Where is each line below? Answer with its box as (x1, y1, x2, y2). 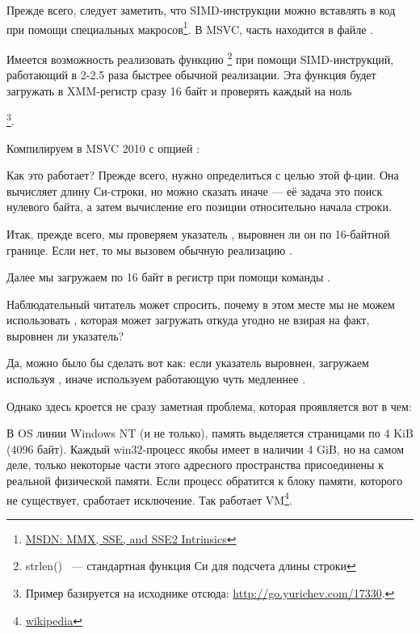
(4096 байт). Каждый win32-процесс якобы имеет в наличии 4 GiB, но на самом (6, 440, 404, 457)
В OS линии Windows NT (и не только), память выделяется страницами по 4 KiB (6, 425, 414, 442)
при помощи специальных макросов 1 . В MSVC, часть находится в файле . (6, 18, 374, 37)
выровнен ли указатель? (6, 327, 124, 344)
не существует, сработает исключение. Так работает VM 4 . (6, 488, 292, 508)
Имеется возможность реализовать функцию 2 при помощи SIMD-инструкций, (6, 48, 394, 67)
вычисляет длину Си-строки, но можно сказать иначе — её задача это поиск (6, 182, 383, 199)
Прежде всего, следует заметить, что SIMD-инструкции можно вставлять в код (6, 2, 396, 18)
